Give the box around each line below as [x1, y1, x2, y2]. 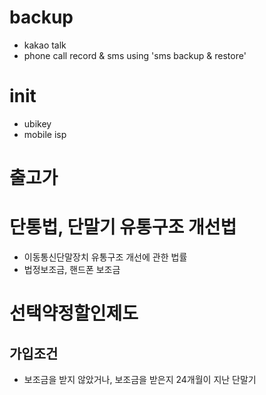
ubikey [23, 117, 52, 130]
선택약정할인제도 [9, 302, 139, 325]
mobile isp [23, 128, 67, 140]
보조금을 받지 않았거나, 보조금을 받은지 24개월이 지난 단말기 [23, 374, 257, 385]
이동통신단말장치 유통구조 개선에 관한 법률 [23, 251, 188, 263]
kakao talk [23, 39, 67, 51]
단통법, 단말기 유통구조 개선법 [9, 216, 237, 239]
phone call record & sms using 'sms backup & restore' [23, 49, 247, 61]
